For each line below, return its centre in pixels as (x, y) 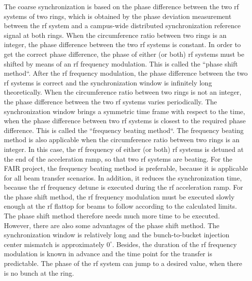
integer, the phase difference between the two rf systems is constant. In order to (122, 44)
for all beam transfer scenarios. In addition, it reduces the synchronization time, (123, 177)
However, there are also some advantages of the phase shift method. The (112, 225)
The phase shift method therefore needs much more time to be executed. (112, 216)
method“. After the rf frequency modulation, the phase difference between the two (126, 73)
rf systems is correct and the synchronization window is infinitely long (108, 82)
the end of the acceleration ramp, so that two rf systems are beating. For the (118, 158)
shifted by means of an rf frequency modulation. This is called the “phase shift (121, 63)
